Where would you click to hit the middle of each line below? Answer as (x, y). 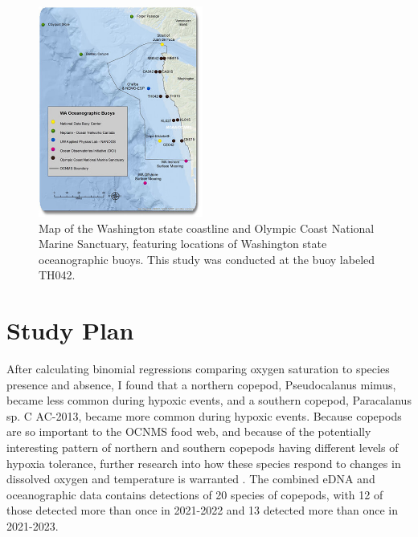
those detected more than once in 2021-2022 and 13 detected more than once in (202, 510)
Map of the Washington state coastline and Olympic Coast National (207, 228)
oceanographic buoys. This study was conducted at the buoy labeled (207, 259)
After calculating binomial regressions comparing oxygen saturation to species (198, 369)
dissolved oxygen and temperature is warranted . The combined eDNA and (191, 479)
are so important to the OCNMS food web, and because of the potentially (189, 431)
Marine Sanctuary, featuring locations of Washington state (183, 244)
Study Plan (70, 330)
